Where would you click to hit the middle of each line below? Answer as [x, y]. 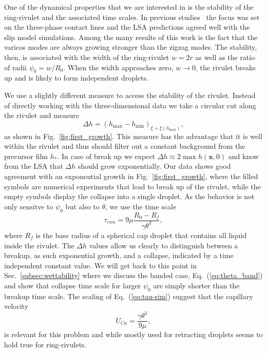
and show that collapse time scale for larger [73, 285]
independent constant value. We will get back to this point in [101, 265]
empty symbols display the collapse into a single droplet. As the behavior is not [129, 196]
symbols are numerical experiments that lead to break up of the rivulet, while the [132, 186]
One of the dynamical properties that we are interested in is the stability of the [129, 7]
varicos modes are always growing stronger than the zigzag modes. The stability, [131, 47]
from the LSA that [34, 166]
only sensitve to [29, 206]
